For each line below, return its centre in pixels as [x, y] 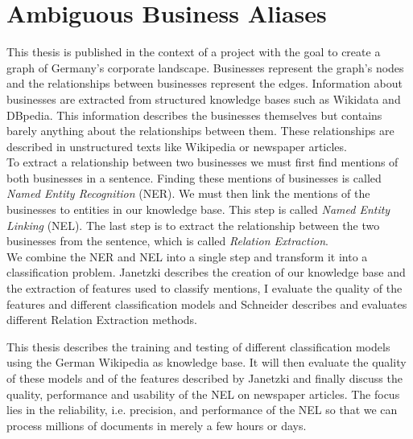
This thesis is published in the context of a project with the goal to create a [194, 52]
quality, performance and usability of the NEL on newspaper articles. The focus [203, 394]
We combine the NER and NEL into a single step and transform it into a [187, 256]
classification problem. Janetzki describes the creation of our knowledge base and [206, 272]
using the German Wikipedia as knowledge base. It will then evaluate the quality [206, 362]
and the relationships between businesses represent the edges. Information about [204, 83]
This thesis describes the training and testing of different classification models [198, 346]
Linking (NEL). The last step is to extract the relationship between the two [193, 225]
